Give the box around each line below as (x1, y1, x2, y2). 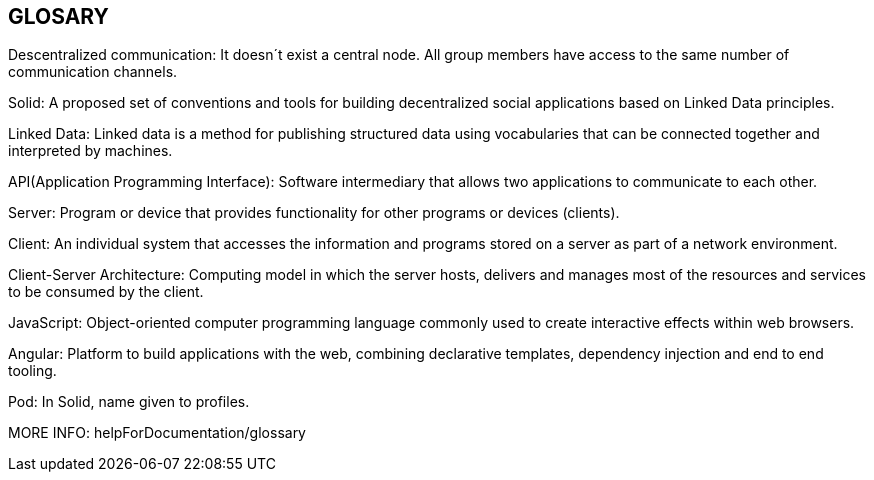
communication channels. (8, 63, 178, 81)
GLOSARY (8, 4, 109, 29)
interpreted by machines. (8, 142, 173, 160)
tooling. (8, 362, 57, 380)
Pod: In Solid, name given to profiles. (8, 393, 250, 411)
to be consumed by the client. (8, 283, 204, 301)
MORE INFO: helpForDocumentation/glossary (8, 424, 306, 442)
